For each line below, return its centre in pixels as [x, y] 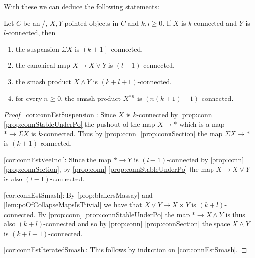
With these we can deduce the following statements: [82, 6]
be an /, [35, 23]
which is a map [202, 124]
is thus [235, 214]
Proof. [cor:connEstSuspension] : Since [60, 114]
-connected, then [31, 32]
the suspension [37, 49]
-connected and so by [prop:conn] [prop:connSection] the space [137, 224]
